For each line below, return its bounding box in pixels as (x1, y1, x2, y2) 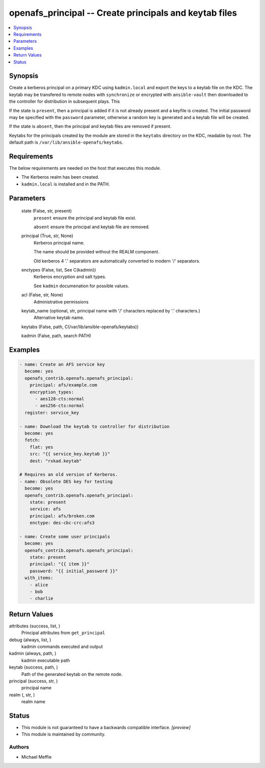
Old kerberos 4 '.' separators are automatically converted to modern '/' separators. (33, 258, 201, 264)
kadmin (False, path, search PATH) (21, 333, 91, 339)
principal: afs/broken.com (29, 513, 95, 519)
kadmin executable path (21, 657, 70, 663)
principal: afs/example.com (29, 382, 98, 388)
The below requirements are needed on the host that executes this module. (9, 165, 161, 171)
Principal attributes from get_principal (21, 630, 106, 636)
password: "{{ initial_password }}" (29, 568, 118, 574)
